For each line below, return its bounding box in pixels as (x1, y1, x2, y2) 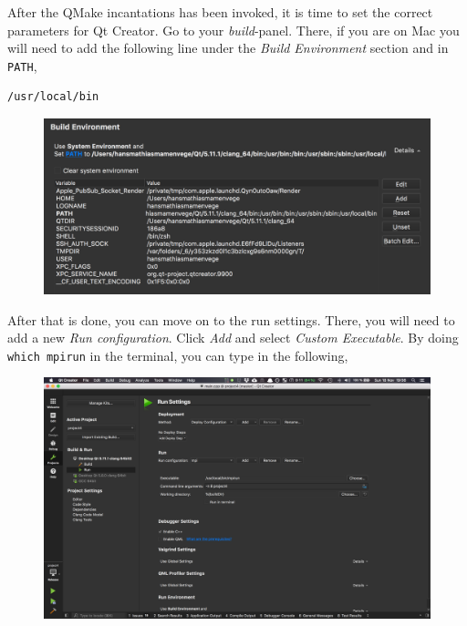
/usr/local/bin (7, 90, 99, 104)
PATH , (7, 56, 37, 75)
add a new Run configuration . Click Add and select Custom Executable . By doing (7, 328, 459, 347)
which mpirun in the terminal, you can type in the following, (7, 345, 348, 364)
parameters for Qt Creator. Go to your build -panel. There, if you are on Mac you (7, 20, 460, 39)
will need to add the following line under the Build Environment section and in (7, 38, 449, 57)
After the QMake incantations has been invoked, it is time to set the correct (7, 3, 433, 21)
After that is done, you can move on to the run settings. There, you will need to (7, 310, 455, 329)
